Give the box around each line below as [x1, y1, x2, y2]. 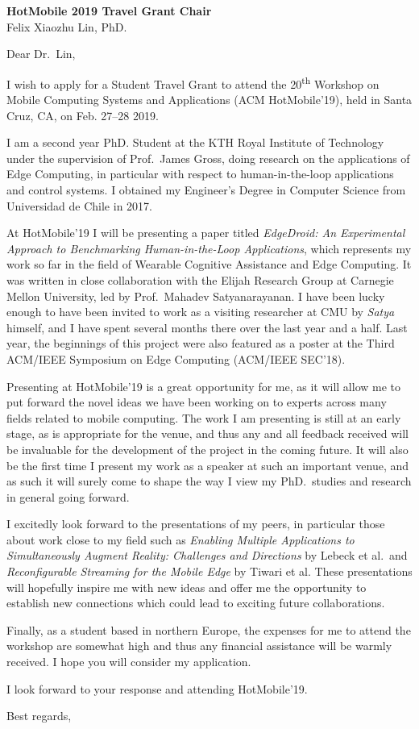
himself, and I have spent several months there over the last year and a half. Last [6, 319, 408, 335]
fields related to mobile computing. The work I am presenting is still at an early [6, 409, 401, 426]
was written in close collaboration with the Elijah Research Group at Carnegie [6, 271, 394, 288]
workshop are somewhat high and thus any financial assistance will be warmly [6, 637, 392, 654]
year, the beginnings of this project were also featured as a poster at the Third [6, 335, 395, 352]
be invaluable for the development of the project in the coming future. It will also [6, 440, 409, 457]
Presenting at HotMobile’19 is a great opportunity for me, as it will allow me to [6, 377, 401, 394]
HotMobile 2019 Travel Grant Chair [6, 2, 212, 19]
